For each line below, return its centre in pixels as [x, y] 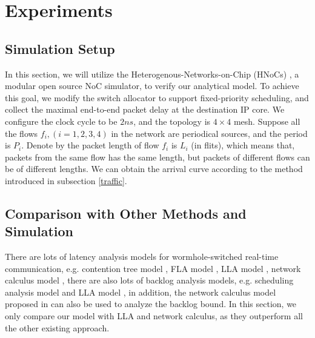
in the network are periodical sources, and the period [209, 133]
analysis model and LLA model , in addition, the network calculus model [141, 292]
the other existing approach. [57, 327]
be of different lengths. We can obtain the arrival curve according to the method [154, 169]
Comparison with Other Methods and [126, 213]
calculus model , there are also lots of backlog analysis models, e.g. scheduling [149, 280]
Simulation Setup [60, 48]
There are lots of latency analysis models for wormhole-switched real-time [142, 257]
